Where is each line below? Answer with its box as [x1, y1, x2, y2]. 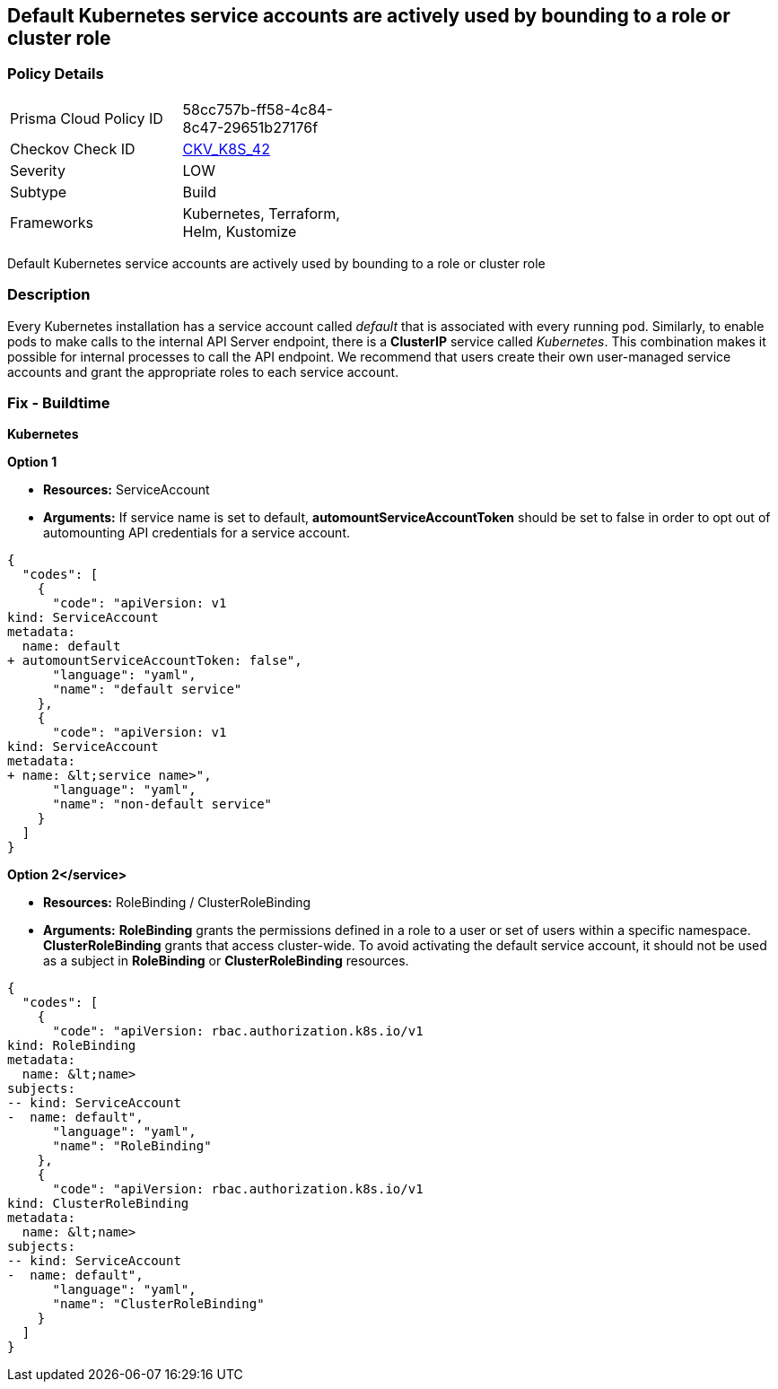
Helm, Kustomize [182, 222, 297, 240]
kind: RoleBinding [7, 1038, 136, 1053]
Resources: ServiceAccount [43, 482, 210, 498]
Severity [10, 161, 66, 179]
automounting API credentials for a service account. [43, 525, 350, 541]
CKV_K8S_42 [182, 139, 270, 158]
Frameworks [10, 213, 93, 231]
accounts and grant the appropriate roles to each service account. [7, 363, 399, 380]
